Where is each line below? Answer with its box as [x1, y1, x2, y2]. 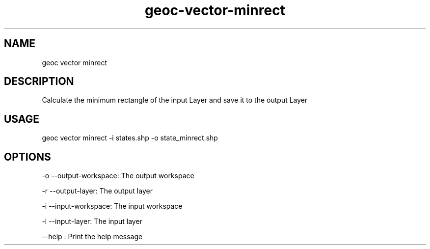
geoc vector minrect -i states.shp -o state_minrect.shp [42, 134, 218, 142]
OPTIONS [4, 150, 51, 163]
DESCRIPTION [4, 75, 74, 88]
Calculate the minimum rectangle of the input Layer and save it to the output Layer [42, 96, 308, 105]
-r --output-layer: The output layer [42, 187, 153, 195]
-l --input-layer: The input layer [42, 217, 142, 226]
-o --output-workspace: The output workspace [42, 171, 194, 180]
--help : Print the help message [42, 232, 143, 241]
